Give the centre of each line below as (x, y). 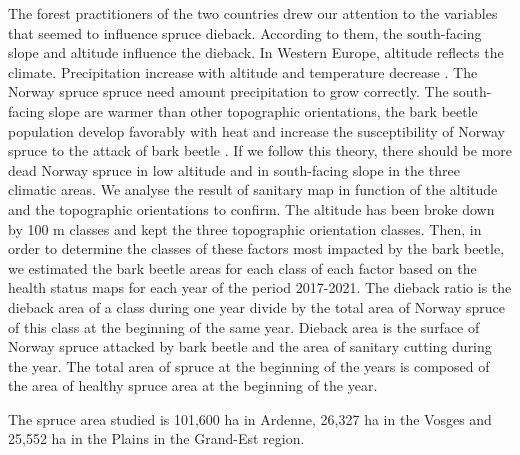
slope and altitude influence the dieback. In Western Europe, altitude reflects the (256, 52)
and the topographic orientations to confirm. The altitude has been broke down (251, 208)
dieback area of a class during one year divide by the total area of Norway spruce (257, 306)
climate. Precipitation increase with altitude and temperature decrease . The (243, 71)
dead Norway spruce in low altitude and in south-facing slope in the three (234, 169)
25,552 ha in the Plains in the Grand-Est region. (156, 438)
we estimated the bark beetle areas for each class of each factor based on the (242, 267)
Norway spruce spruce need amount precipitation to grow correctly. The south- (250, 91)
